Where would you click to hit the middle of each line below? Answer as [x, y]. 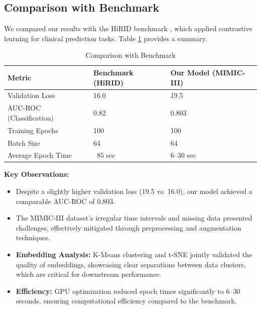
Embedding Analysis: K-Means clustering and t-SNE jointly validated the [134, 254]
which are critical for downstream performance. [89, 274]
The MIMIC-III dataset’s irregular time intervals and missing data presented [134, 218]
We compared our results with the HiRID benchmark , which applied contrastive [128, 28]
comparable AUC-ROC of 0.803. [66, 201]
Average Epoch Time [40, 155]
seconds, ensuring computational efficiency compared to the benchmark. [126, 301]
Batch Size [24, 142]
